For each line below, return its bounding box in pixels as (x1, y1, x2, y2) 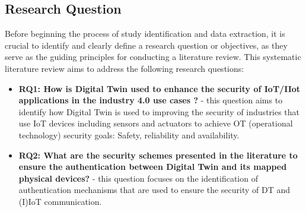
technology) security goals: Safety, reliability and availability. (18, 128, 240, 141)
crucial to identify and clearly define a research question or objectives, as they (5, 39, 288, 51)
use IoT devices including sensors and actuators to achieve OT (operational (18, 117, 293, 129)
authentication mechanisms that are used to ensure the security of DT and (18, 183, 291, 196)
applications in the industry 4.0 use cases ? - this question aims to (18, 94, 283, 106)
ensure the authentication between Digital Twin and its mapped (18, 160, 287, 173)
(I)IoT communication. (18, 195, 102, 207)
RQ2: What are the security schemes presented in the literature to (18, 148, 298, 161)
